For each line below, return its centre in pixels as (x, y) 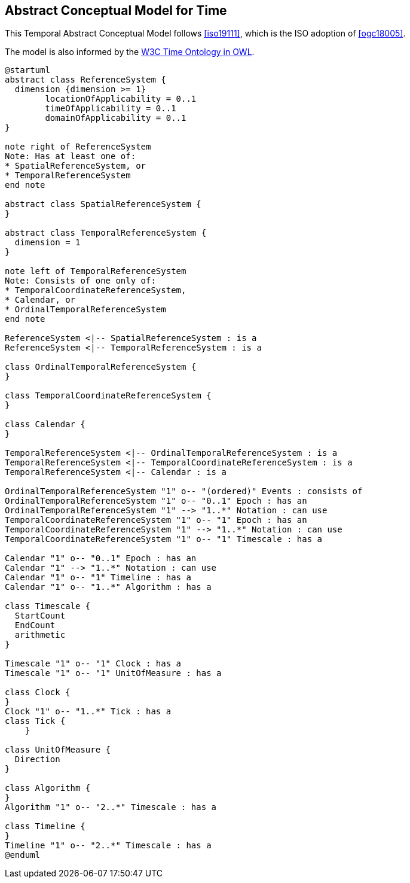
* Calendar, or (40, 300)
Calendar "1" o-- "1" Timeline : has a (98, 578)
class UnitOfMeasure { (58, 750)
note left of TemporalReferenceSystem (96, 271)
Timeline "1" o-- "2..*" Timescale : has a (108, 846)
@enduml (23, 855)
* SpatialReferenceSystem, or (76, 166)
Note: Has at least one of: (71, 156)
